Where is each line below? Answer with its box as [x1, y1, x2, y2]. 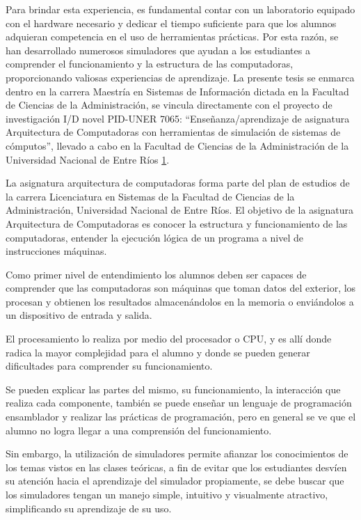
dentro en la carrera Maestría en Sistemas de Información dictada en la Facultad [6, 84, 349, 98]
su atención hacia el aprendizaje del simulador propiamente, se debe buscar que [6, 473, 344, 488]
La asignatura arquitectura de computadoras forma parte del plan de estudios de [6, 175, 350, 190]
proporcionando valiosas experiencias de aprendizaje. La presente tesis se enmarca [6, 70, 355, 84]
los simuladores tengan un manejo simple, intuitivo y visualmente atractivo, [6, 487, 328, 501]
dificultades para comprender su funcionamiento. [6, 359, 213, 373]
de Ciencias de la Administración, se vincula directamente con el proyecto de [6, 97, 332, 112]
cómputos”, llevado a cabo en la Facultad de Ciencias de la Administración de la [6, 138, 349, 152]
